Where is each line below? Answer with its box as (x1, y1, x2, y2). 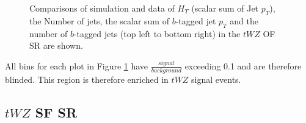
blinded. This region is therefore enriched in (5, 72, 169, 85)
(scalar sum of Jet (191, 2, 259, 14)
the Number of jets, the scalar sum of (29, 14, 169, 27)
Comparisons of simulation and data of (29, 2, 175, 14)
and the (230, 14, 258, 27)
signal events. (191, 72, 241, 85)
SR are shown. (29, 39, 83, 52)
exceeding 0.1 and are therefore (184, 59, 302, 72)
